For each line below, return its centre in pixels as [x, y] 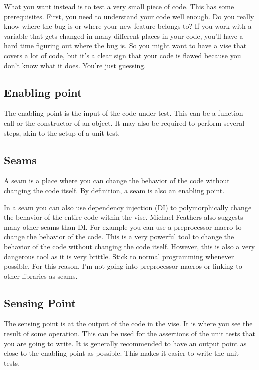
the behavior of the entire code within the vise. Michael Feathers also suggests [124, 217]
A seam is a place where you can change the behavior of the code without [117, 181]
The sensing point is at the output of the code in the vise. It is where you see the [128, 324]
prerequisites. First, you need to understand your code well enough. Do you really [129, 16]
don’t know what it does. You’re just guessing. [75, 65]
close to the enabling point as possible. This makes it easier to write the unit [121, 353]
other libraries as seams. [41, 276]
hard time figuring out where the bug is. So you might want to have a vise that [125, 46]
